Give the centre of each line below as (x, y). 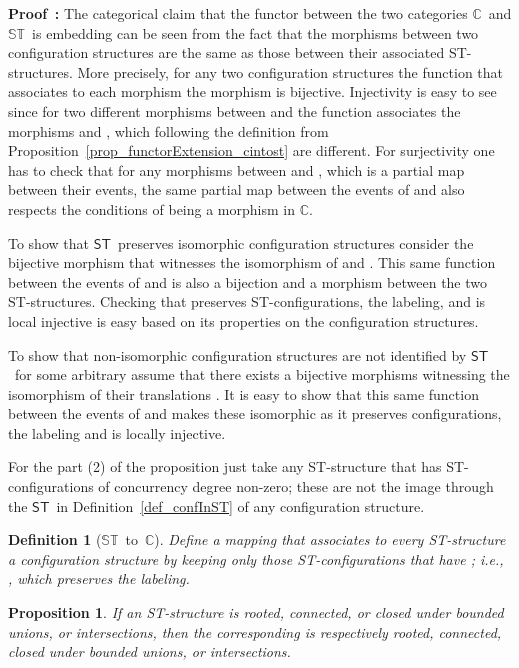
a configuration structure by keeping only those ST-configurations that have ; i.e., (256, 558)
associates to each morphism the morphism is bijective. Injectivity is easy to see (252, 91)
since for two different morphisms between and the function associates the (234, 110)
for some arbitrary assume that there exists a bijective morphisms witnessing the (262, 374)
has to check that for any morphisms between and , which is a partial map (236, 169)
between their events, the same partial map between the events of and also (236, 189)
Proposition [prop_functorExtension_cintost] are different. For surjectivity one (251, 150)
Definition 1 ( (55, 539)
